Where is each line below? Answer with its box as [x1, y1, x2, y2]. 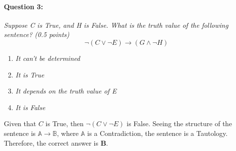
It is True [15, 69, 44, 79]
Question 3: [4, 1, 43, 11]
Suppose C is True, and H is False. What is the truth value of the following [4, 19, 229, 30]
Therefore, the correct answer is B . [4, 137, 109, 148]
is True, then [45, 118, 84, 129]
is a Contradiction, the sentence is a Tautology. [87, 128, 228, 138]
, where [56, 128, 79, 138]
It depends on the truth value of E [15, 86, 117, 96]
